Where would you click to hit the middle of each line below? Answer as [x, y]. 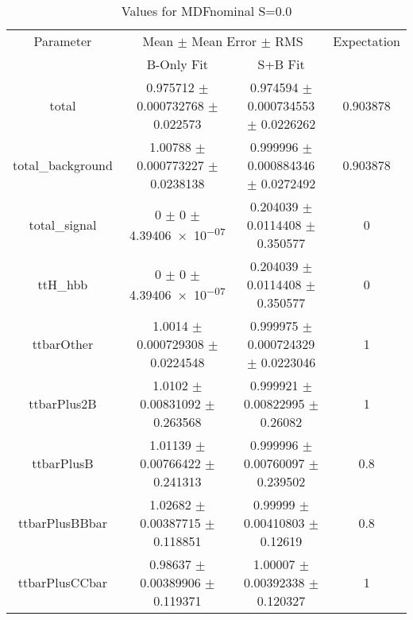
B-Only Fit [178, 64]
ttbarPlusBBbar [62, 523]
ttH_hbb [63, 284]
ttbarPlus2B [63, 403]
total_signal [63, 225]
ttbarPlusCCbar [63, 582]
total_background [63, 165]
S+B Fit [281, 64]
